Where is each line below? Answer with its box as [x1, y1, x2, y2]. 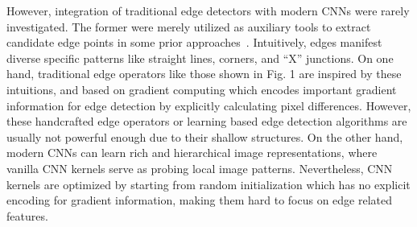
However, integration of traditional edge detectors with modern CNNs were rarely [6, 2, 410, 19]
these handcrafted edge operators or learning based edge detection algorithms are [6, 113, 407, 130]
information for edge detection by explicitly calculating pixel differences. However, [6, 97, 411, 113]
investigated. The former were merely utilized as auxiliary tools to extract [6, 18, 371, 35]
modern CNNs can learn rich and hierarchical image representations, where [6, 144, 378, 161]
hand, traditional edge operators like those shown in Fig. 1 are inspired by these [6, 65, 402, 82]
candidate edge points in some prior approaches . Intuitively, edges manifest [6, 34, 382, 51]
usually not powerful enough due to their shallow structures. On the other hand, [6, 128, 403, 145]
